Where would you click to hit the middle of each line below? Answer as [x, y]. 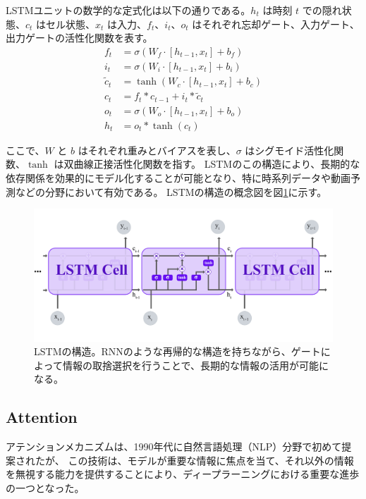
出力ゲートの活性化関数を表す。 [79, 38]
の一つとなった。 [45, 487]
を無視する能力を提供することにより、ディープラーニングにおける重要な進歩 [183, 474]
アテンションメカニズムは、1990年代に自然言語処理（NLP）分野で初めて [174, 446]
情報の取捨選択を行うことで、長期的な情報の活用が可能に [195, 365]
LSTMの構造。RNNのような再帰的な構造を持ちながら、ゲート [177, 351]
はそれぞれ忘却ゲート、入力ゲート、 [276, 24]
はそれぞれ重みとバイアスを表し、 [157, 150]
